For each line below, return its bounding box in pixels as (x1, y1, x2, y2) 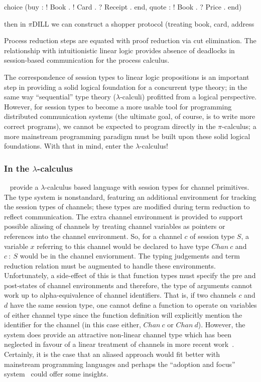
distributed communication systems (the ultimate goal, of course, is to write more (4, 111, 255, 121)
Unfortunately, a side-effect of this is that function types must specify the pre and (4, 270, 256, 281)
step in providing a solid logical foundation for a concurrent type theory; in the (4, 81, 247, 92)
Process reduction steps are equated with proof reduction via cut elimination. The (4, 35, 256, 46)
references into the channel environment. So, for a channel (4, 230, 182, 241)
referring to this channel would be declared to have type (37, 240, 209, 251)
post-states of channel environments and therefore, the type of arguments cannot (4, 280, 252, 290)
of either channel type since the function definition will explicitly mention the (4, 309, 242, 320)
